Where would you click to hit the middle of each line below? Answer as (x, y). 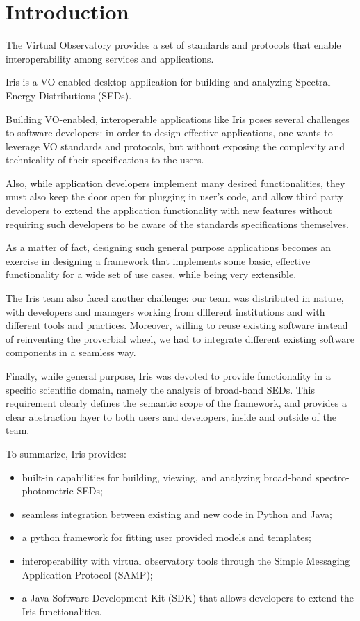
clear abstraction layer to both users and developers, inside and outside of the (171, 416)
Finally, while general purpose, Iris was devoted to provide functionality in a (168, 376)
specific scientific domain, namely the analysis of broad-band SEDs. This (161, 389)
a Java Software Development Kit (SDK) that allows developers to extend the (188, 598)
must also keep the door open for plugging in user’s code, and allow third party (174, 196)
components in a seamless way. (71, 352)
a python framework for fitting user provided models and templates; (166, 537)
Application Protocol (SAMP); (87, 574)
